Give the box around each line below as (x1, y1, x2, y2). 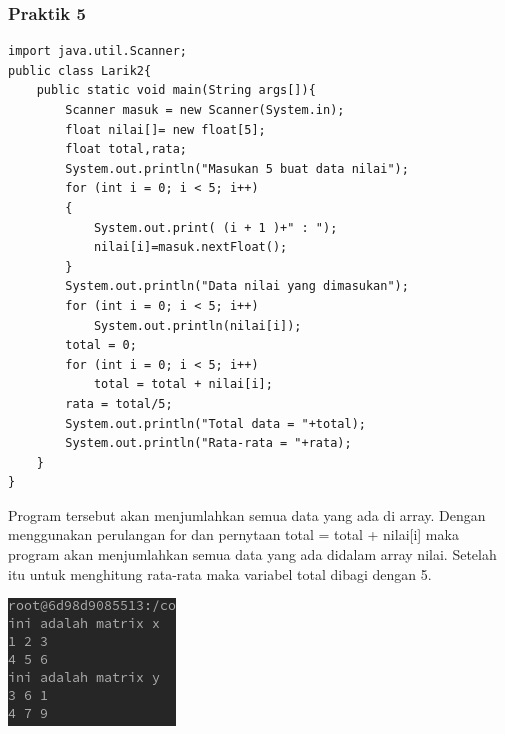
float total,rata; (65, 142, 187, 157)
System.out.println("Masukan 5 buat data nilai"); (65, 161, 409, 176)
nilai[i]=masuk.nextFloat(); (93, 240, 288, 255)
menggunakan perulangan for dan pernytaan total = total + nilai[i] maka (8, 524, 459, 545)
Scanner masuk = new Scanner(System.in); (65, 103, 345, 117)
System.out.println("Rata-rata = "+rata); (65, 436, 352, 451)
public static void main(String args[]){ (36, 83, 316, 98)
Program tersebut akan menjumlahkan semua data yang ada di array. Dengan (8, 504, 486, 525)
